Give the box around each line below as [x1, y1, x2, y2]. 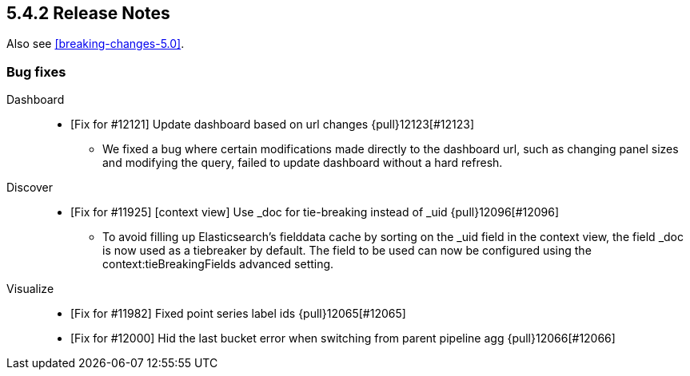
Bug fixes [6, 63, 66, 80]
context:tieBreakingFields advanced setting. [102, 257, 334, 271]
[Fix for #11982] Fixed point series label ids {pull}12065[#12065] [70, 307, 406, 321]
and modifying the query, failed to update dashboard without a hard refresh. [102, 156, 503, 170]
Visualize [6, 282, 54, 296]
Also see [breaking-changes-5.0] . [6, 37, 185, 51]
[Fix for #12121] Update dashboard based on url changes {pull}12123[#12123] [70, 117, 475, 132]
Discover [6, 180, 54, 195]
